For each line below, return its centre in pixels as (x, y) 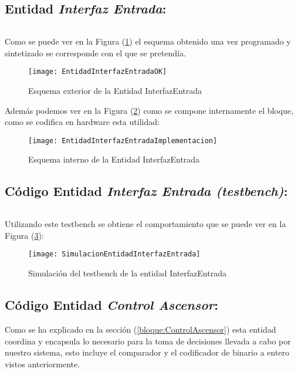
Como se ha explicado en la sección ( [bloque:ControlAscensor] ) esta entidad (140, 329)
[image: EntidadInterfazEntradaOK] (98, 72)
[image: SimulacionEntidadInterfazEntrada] (114, 254)
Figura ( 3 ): (24, 235)
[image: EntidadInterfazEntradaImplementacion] (123, 141)
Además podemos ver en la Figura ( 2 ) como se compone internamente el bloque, (149, 110)
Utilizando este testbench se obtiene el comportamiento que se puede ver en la (145, 224)
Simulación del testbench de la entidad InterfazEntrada (127, 273)
